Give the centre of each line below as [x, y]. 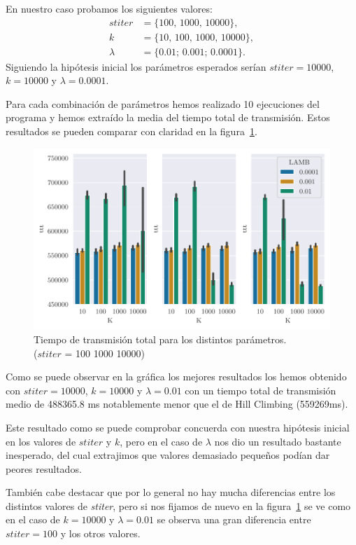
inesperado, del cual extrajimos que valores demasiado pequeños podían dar [168, 455]
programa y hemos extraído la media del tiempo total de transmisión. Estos [168, 117]
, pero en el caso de [161, 441]
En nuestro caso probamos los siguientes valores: [109, 8]
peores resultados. [44, 468]
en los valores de [41, 441]
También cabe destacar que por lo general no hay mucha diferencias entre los [171, 492]
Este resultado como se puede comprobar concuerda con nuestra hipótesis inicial [178, 427]
